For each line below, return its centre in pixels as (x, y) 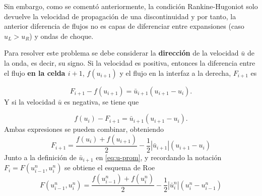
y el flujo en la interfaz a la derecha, (175, 72)
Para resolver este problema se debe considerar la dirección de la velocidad (121, 53)
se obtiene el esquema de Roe (110, 167)
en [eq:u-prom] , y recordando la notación (159, 157)
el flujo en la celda (35, 72)
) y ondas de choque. (61, 36)
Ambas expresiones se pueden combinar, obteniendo (84, 129)
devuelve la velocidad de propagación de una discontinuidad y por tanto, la (120, 16)
